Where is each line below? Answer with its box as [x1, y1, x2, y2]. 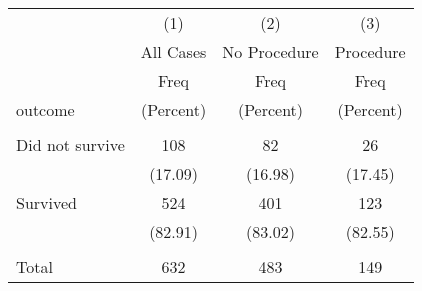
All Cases [140, 40, 207, 63]
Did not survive [16, 133, 125, 156]
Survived [16, 191, 77, 214]
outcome [16, 98, 75, 121]
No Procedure [222, 40, 319, 63]
